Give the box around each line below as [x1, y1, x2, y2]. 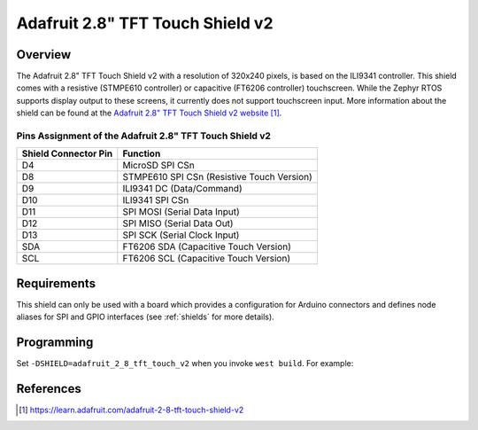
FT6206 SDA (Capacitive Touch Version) [122, 240, 292, 253]
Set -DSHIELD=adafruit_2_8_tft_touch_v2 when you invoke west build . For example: [16, 358, 354, 369]
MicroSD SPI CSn [122, 160, 195, 172]
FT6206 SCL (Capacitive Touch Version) [122, 253, 291, 265]
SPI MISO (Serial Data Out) [122, 217, 234, 230]
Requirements [16, 276, 96, 291]
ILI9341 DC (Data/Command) [122, 183, 243, 195]
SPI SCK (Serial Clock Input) [122, 229, 240, 241]
